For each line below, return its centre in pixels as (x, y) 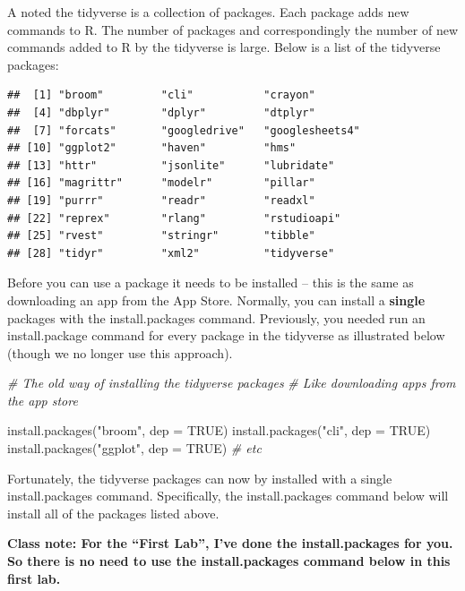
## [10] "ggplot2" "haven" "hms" (152, 148)
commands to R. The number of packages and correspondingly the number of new (233, 29)
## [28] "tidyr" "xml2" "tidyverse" (171, 253)
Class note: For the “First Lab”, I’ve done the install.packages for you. (230, 543)
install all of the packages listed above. (113, 513)
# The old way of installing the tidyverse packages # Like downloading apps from (232, 383)
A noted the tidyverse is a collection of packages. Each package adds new (208, 12)
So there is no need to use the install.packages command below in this (229, 561)
